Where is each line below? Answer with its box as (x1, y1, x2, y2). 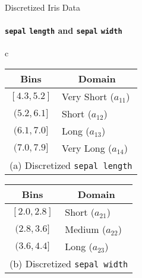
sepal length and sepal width (5, 24, 122, 37)
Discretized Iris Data (5, 1, 80, 13)
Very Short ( (62, 90, 114, 104)
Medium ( (65, 222, 106, 237)
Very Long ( (62, 141, 112, 155)
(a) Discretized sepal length (10, 158, 132, 172)
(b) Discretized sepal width (10, 257, 128, 271)
